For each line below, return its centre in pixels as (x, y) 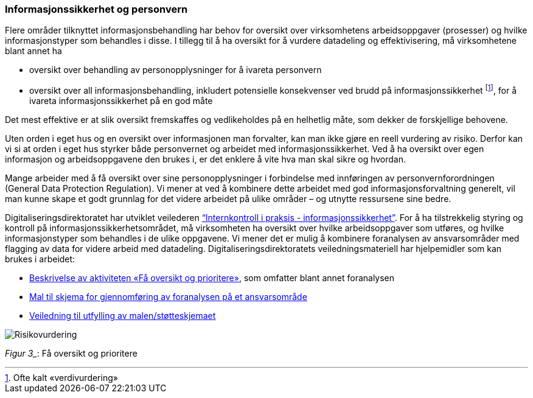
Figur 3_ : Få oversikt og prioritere (71, 354)
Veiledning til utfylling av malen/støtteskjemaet (123, 316)
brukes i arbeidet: (40, 259)
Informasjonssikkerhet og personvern (96, 9)
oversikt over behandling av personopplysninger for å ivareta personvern (176, 70)
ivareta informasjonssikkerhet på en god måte (121, 101)
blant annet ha (33, 51)
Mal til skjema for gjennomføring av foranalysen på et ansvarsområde (168, 297)
